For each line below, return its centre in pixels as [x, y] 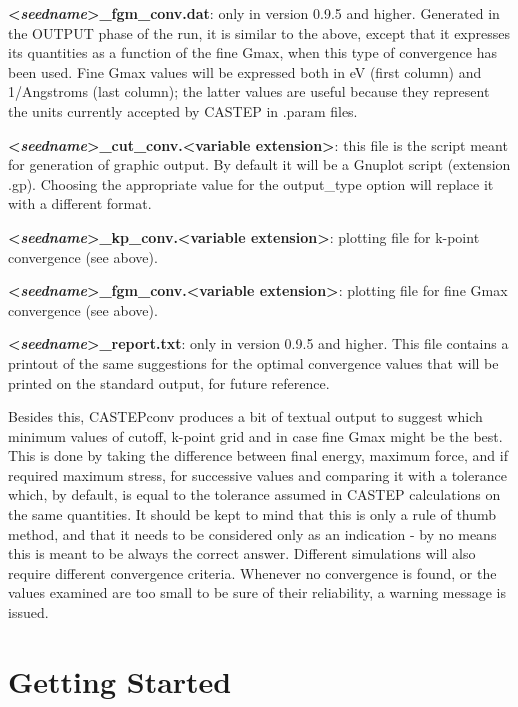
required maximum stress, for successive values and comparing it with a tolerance [257, 474]
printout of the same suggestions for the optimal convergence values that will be [253, 362]
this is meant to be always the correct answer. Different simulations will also [242, 553]
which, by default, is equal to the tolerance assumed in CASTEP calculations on [254, 494]
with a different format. [80, 203]
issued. [28, 612]
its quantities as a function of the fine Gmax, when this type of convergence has [252, 52]
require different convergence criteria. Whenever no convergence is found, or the [252, 572]
